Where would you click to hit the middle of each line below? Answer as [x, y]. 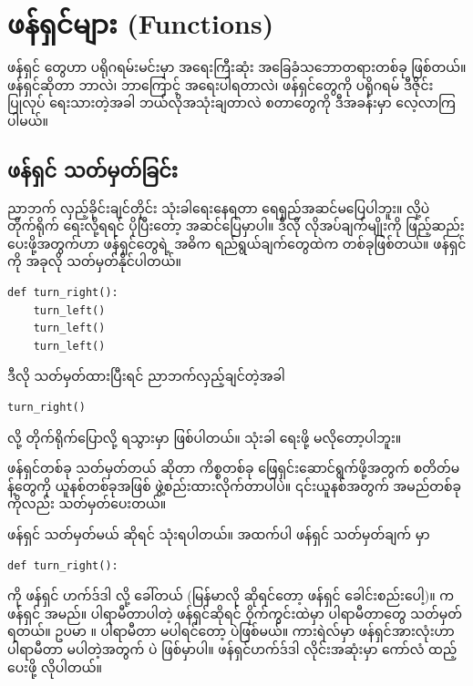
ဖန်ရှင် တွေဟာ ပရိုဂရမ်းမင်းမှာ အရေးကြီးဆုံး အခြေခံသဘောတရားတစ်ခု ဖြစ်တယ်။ [237, 67]
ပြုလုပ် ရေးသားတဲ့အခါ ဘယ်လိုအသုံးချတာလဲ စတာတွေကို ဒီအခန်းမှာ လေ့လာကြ [231, 102]
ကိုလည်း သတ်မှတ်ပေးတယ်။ [87, 503]
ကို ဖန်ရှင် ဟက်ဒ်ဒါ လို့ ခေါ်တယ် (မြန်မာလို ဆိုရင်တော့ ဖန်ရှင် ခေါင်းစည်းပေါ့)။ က [231, 595]
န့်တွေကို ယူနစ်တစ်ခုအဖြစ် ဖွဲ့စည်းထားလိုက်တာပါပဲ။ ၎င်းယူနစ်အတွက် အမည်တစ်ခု [234, 485]
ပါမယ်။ [28, 120]
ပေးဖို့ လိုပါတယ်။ [55, 666]
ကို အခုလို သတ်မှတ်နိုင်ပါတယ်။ [95, 261]
